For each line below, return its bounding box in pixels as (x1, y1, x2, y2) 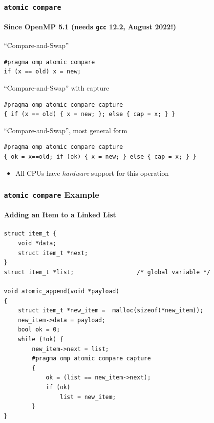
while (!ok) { (18, 335, 64, 343)
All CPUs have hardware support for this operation (15, 167, 169, 178)
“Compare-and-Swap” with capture (4, 83, 109, 93)
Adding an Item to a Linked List (4, 210, 116, 220)
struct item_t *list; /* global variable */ (4, 268, 211, 276)
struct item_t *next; (18, 249, 88, 257)
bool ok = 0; (18, 326, 60, 333)
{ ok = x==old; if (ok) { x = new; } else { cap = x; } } (4, 153, 196, 161)
